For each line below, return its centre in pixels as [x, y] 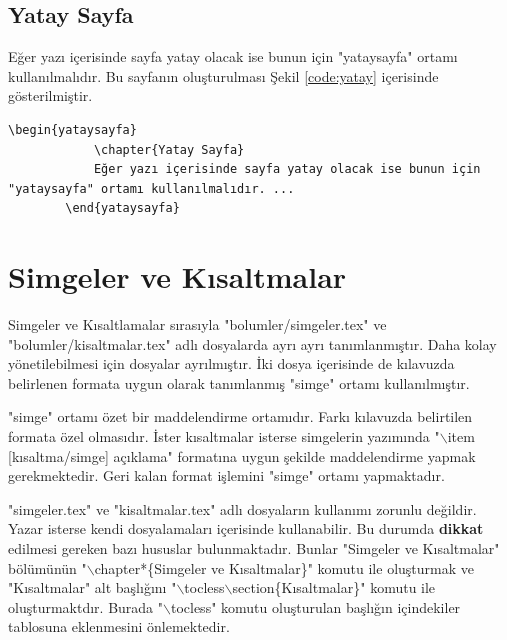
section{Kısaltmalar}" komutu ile [334, 587]
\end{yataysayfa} [122, 208]
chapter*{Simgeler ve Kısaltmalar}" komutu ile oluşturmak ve [284, 567]
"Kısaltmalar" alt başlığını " [92, 587]
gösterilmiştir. [50, 95]
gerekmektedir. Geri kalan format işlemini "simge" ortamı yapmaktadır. [226, 475]
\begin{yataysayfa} [72, 129]
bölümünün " [47, 567]
